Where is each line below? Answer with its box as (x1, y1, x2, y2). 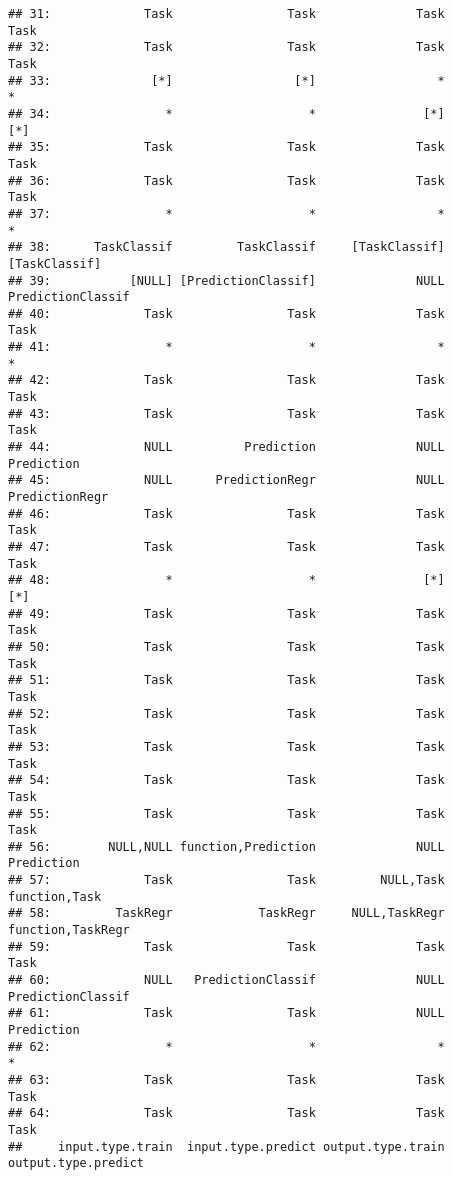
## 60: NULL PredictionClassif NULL (8, 973, 445, 988)
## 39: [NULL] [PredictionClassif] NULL (8, 273, 445, 288)
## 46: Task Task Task (8, 506, 445, 521)
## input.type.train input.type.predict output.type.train (8, 1139, 445, 1154)
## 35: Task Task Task (8, 140, 445, 155)
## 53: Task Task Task (8, 739, 445, 754)
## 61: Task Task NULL (8, 1006, 445, 1021)
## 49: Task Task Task (8, 606, 445, 621)
